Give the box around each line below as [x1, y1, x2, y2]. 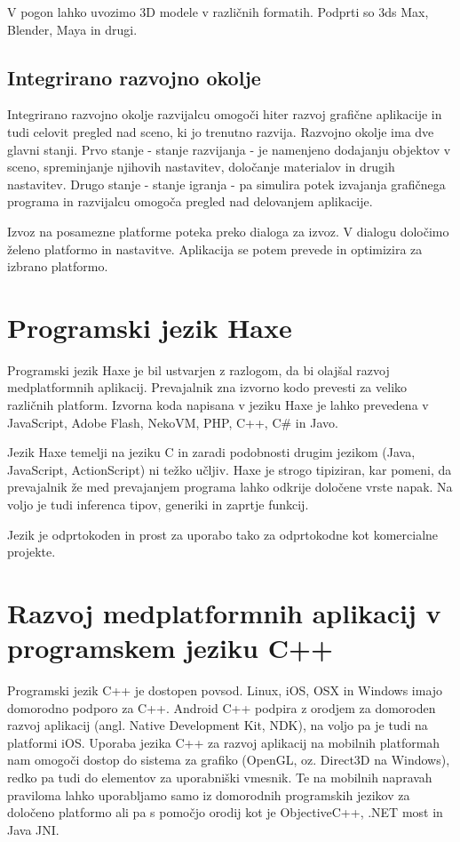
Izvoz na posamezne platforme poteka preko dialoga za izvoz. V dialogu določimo [7, 221, 449, 240]
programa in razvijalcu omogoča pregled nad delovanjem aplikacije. [7, 192, 373, 211]
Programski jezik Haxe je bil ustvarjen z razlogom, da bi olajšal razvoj [7, 360, 390, 379]
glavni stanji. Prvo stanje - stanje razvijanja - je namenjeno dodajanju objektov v [7, 140, 451, 158]
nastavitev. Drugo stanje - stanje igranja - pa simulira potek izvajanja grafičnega [7, 174, 446, 193]
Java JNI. [7, 820, 59, 838]
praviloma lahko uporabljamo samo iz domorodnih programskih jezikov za [7, 785, 410, 804]
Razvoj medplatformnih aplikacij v [7, 594, 441, 630]
